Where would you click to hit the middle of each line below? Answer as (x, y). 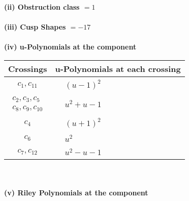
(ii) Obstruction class (42, 7)
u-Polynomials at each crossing (118, 68)
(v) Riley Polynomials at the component (76, 192)
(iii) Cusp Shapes (35, 27)
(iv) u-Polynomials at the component (70, 47)
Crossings (28, 68)
